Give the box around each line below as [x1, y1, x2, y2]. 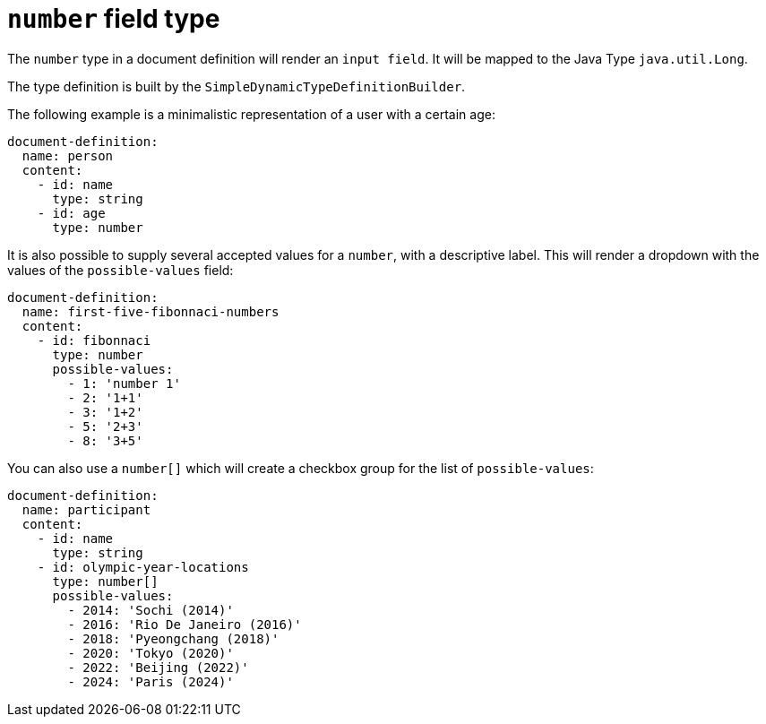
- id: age [37, 205, 106, 220]
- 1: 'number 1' [67, 375, 181, 391]
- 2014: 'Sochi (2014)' [67, 602, 234, 617]
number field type [7, 4, 220, 34]
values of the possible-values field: [7, 262, 234, 278]
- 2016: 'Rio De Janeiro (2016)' [67, 616, 302, 632]
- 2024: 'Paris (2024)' [67, 674, 234, 689]
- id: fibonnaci [37, 332, 151, 348]
